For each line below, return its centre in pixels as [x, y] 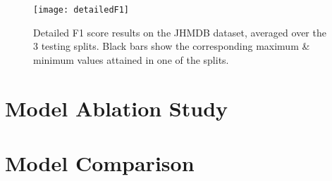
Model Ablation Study [117, 108]
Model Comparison [100, 163]
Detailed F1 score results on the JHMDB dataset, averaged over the [180, 32]
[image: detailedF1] [81, 10]
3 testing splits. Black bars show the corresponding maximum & [172, 46]
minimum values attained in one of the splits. [131, 59]
